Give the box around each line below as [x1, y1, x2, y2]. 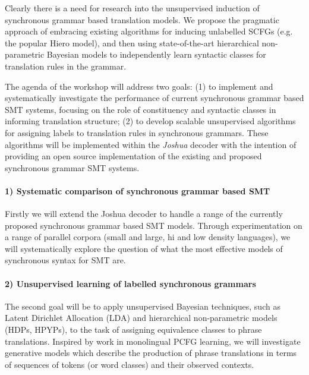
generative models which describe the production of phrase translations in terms [5, 346, 297, 359]
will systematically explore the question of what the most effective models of [5, 242, 283, 254]
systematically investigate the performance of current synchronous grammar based [5, 92, 304, 104]
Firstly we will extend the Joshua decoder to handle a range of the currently [5, 207, 283, 220]
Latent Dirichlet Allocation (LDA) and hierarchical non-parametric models [5, 311, 278, 324]
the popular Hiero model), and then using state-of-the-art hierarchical [5, 36, 259, 49]
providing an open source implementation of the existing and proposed [5, 150, 262, 162]
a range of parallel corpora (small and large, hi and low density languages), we [5, 231, 291, 243]
